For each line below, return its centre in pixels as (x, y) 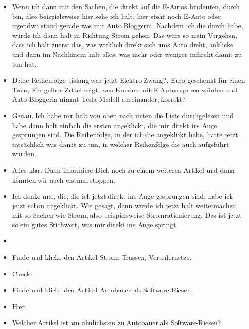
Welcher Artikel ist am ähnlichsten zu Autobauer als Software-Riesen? (116, 322)
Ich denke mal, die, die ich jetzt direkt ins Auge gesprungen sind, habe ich (122, 196)
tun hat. (24, 64)
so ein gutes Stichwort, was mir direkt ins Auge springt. (95, 224)
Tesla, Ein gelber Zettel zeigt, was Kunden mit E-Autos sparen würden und (124, 89)
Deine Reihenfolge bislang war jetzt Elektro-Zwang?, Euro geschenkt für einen (128, 80)
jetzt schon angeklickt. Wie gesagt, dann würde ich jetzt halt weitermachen (124, 205)
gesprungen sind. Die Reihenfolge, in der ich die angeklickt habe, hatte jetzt (125, 135)
